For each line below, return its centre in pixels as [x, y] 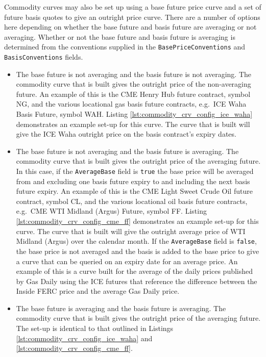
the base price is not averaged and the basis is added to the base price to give [138, 251]
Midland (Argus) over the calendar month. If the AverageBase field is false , [136, 241]
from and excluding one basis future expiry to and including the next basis [133, 181]
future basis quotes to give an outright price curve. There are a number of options [132, 17]
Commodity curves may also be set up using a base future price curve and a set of [133, 7]
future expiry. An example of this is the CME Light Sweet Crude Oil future [134, 191]
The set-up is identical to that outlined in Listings [95, 328]
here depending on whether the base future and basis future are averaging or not [130, 27]
